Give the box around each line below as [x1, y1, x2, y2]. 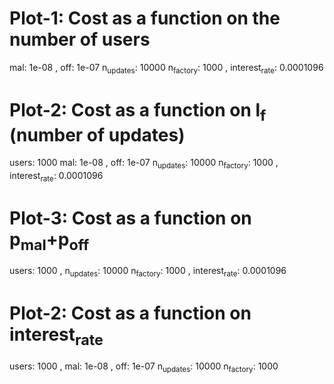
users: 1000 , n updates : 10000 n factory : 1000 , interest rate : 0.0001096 [9, 265, 287, 279]
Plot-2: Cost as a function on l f [9, 98, 267, 125]
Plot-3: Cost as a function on [9, 207, 252, 230]
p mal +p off [9, 228, 90, 254]
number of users [9, 28, 151, 51]
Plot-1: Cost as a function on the [9, 7, 281, 30]
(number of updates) [9, 123, 186, 146]
